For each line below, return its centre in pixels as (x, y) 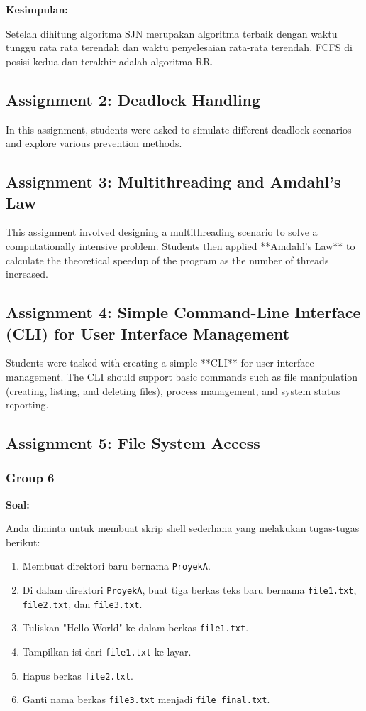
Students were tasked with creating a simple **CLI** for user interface (160, 363)
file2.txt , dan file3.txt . (82, 603)
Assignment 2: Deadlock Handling (133, 99)
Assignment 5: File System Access (133, 443)
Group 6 (30, 478)
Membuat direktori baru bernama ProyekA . (116, 566)
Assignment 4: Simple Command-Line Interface (183, 312)
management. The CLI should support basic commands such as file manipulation (182, 376)
